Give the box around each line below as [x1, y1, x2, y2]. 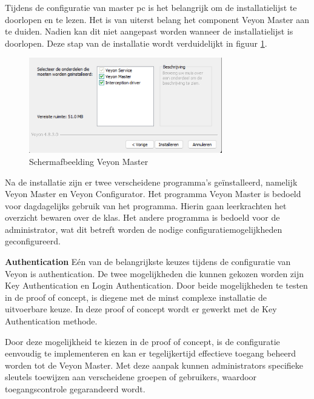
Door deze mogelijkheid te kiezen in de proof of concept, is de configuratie [5, 335, 280, 347]
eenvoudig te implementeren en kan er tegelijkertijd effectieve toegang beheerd [5, 347, 296, 360]
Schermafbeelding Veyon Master [29, 155, 149, 167]
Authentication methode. [5, 315, 98, 327]
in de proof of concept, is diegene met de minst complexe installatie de [5, 290, 267, 303]
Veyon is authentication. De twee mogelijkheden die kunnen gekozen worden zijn [5, 267, 304, 280]
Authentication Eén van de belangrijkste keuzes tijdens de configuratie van [5, 255, 291, 268]
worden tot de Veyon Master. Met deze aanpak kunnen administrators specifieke [5, 358, 304, 371]
